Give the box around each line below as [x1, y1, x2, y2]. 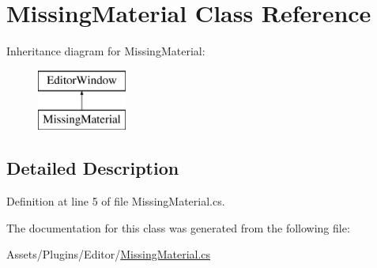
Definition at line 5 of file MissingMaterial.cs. [6, 193, 225, 209]
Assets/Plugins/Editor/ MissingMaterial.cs [6, 246, 211, 262]
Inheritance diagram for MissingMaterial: [6, 43, 205, 59]
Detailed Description [6, 156, 179, 180]
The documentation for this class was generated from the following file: [6, 219, 350, 236]
